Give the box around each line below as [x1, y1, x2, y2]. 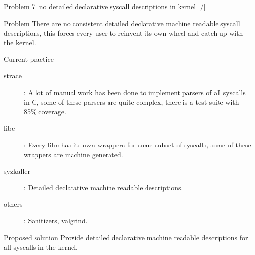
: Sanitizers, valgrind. [24, 215, 88, 225]
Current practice [4, 54, 54, 64]
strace [4, 70, 22, 80]
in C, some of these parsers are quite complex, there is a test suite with [24, 97, 239, 107]
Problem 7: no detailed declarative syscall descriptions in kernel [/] [4, 1, 206, 11]
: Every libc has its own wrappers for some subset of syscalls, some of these [24, 139, 251, 149]
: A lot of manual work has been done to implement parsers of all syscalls [24, 87, 246, 97]
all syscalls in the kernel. [4, 242, 78, 252]
